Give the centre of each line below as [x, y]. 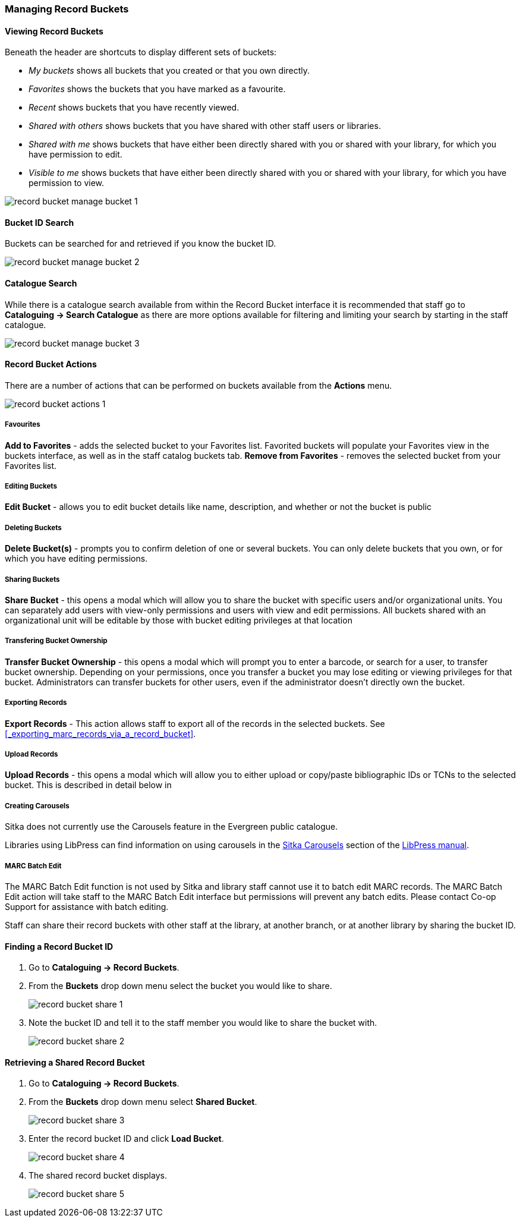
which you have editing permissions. [76, 559]
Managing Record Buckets [67, 9]
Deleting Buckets [33, 527]
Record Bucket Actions [51, 364]
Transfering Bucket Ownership [56, 641]
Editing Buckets [31, 486]
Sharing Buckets [32, 579]
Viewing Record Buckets [54, 31]
